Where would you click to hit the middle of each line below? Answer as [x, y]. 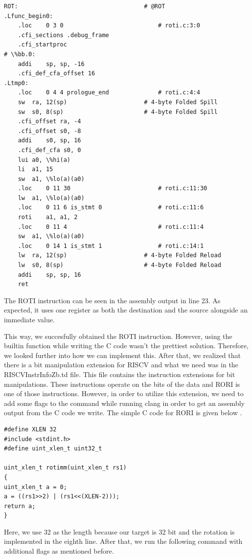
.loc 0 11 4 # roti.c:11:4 [111, 227]
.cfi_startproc [42, 45]
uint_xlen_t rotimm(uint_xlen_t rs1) [65, 468]
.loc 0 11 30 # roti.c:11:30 [113, 189]
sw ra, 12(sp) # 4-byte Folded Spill [118, 102]
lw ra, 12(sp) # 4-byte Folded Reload [119, 256]
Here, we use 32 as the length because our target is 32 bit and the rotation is [119, 531]
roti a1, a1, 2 [48, 217]
